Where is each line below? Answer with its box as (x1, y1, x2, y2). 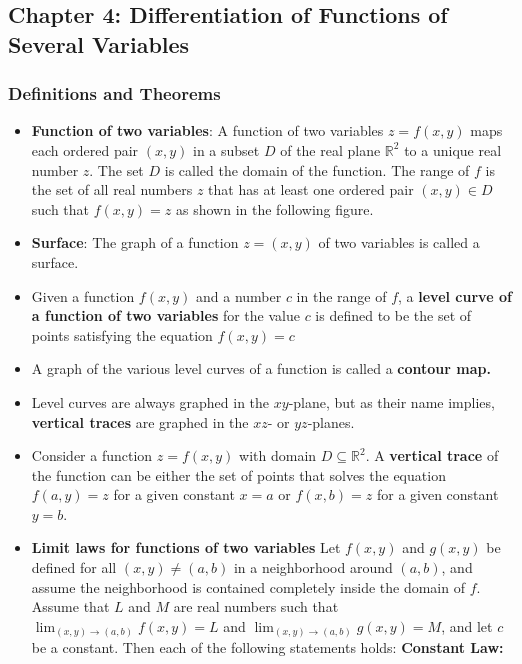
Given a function (31, 285, 135, 306)
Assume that (31, 596, 110, 617)
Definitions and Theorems (8, 81, 221, 106)
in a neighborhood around (233, 557, 393, 578)
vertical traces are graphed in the (31, 411, 249, 432)
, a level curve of (398, 285, 512, 306)
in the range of (296, 285, 387, 306)
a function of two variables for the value (31, 305, 300, 326)
